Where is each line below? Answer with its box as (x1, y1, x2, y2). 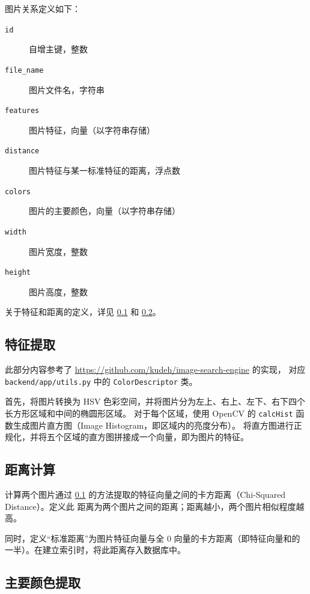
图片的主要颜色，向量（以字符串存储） (29, 204, 180, 217)
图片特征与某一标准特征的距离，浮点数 (29, 164, 180, 176)
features (5, 106, 40, 115)
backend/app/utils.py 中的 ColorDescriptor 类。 (5, 375, 198, 387)
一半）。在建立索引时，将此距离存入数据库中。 (5, 543, 186, 556)
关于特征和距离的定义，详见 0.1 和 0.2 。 (5, 305, 161, 318)
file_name (5, 66, 44, 75)
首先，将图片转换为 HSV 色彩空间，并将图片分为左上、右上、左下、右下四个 (5, 395, 306, 408)
